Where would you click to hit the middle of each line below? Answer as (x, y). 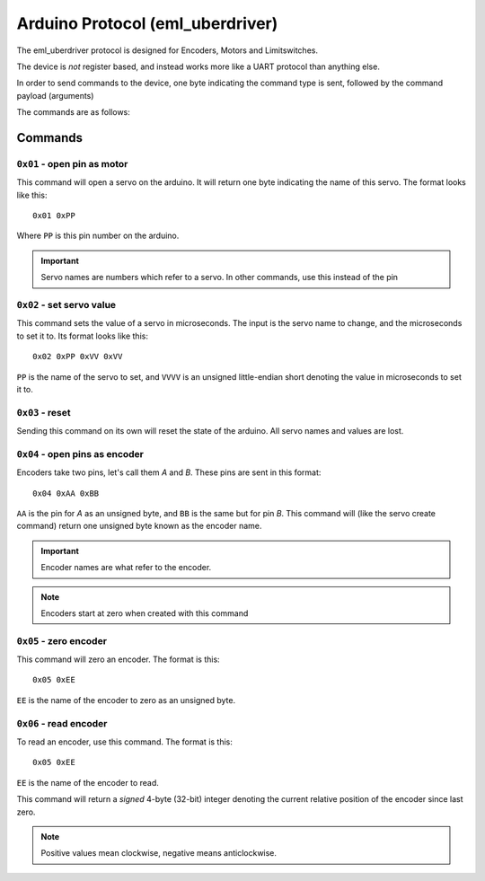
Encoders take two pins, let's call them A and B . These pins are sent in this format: (169, 472)
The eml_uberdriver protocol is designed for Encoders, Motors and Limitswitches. (168, 50)
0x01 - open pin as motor (72, 163)
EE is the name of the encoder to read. (88, 782)
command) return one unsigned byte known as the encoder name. (139, 526)
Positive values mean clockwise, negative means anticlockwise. (159, 853)
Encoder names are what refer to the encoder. (126, 568)
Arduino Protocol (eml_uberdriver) (147, 23)
